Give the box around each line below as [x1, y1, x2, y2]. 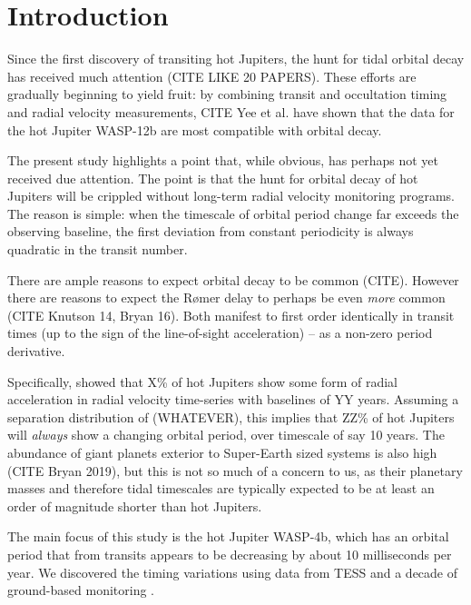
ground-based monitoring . [7, 580, 154, 600]
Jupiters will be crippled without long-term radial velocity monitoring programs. [7, 186, 456, 205]
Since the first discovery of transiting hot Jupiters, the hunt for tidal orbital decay [7, 49, 465, 68]
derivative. [7, 342, 65, 361]
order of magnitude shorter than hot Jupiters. [7, 496, 262, 515]
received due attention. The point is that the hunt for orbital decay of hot [7, 168, 418, 187]
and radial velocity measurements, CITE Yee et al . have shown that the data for [7, 102, 455, 121]
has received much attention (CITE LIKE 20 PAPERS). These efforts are [7, 66, 417, 85]
